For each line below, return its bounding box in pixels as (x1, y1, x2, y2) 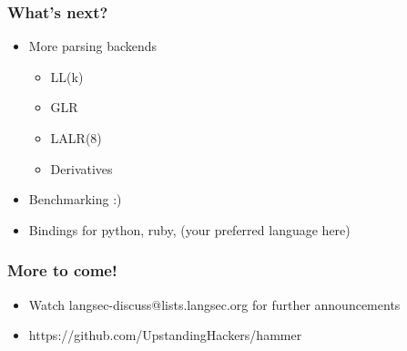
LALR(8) (50, 129, 102, 147)
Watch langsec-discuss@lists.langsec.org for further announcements (28, 294, 401, 314)
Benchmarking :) (28, 190, 122, 209)
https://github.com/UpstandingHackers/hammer (28, 325, 302, 345)
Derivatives (50, 159, 113, 178)
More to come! (7, 259, 117, 282)
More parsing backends (28, 36, 158, 56)
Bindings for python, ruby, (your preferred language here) (28, 220, 351, 239)
